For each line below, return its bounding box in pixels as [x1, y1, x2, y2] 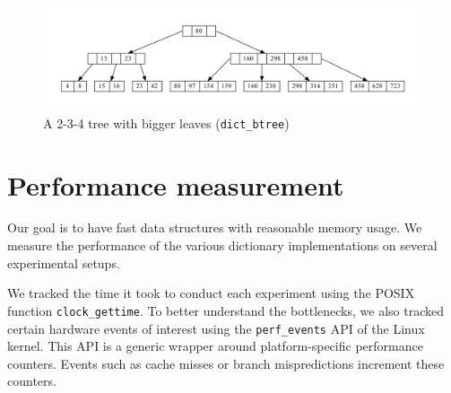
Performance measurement [7, 166, 344, 203]
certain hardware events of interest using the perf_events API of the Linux [7, 319, 425, 337]
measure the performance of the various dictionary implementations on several [7, 236, 438, 255]
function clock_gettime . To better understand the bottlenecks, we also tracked [7, 301, 444, 319]
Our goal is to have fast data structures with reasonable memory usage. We [7, 218, 422, 237]
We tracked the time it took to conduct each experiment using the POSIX [7, 284, 415, 302]
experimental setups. [7, 253, 120, 272]
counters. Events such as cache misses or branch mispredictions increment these [7, 354, 445, 372]
